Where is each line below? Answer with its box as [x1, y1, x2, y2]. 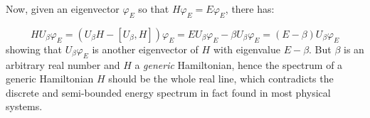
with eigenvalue [213, 41, 280, 56]
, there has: [225, 1, 275, 16]
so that [138, 1, 169, 16]
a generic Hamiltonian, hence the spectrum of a [134, 57, 343, 72]
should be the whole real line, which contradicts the [108, 71, 334, 86]
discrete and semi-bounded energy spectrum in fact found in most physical [6, 85, 331, 100]
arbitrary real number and [6, 57, 120, 72]
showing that [6, 41, 63, 56]
